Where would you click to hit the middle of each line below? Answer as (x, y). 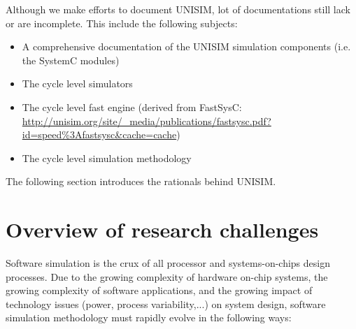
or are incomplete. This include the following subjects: (122, 23)
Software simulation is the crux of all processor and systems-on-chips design (168, 263)
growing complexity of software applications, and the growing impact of (159, 290)
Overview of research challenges (162, 229)
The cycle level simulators (77, 83)
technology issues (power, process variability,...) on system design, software (166, 304)
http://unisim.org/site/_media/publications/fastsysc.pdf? (147, 120)
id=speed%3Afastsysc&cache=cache (99, 134)
